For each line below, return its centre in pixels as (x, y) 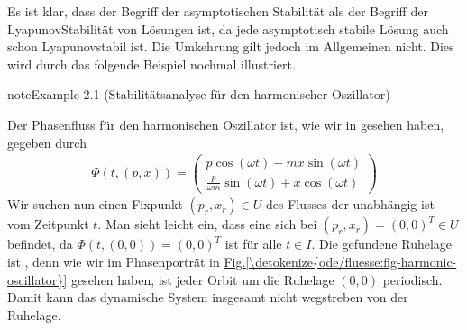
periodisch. (412, 279)
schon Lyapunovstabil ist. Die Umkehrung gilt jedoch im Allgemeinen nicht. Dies (231, 46)
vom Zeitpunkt (48, 224)
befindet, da (40, 244)
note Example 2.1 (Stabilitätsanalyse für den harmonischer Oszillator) (199, 94)
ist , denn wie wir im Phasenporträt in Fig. (127, 262)
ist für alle (253, 244)
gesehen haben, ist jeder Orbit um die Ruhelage (202, 279)
